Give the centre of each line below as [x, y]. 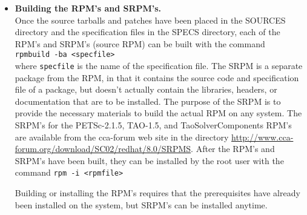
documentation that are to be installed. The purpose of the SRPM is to [148, 101]
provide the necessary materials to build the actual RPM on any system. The [158, 113]
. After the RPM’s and [233, 149]
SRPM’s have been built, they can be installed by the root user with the [149, 160]
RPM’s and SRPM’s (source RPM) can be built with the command [140, 43]
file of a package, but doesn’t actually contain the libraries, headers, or [146, 89]
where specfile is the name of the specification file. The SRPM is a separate [159, 66]
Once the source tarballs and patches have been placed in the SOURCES [150, 20]
